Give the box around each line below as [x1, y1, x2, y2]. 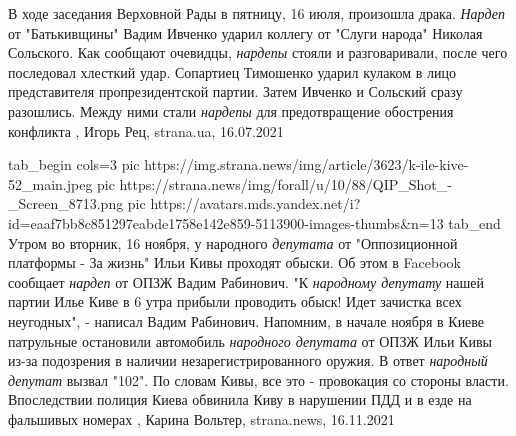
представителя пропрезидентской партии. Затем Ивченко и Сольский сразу [8, 81, 463, 102]
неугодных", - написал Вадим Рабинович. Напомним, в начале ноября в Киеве [8, 310, 485, 331]
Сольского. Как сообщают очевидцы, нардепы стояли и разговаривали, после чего [8, 42, 508, 63]
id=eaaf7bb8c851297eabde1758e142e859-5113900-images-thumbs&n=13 [8, 212, 444, 233]
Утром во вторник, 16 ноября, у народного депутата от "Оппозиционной [8, 232, 458, 253]
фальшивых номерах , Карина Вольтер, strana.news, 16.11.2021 [8, 408, 395, 429]
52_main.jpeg [8, 173, 93, 194]
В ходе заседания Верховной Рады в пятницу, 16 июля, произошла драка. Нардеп [8, 3, 505, 23]
